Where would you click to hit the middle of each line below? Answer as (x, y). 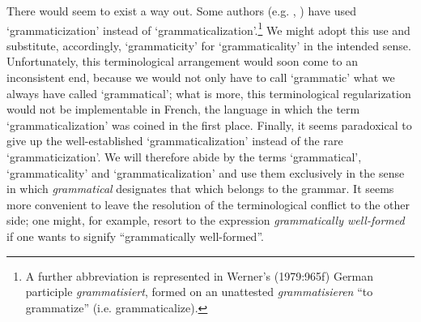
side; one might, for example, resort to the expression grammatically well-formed (206, 220)
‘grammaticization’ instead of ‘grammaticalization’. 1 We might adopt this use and (208, 28)
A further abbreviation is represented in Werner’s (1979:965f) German (200, 275)
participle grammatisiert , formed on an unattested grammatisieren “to (199, 292)
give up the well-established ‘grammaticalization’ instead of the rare (175, 141)
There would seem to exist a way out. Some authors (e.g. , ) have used (182, 11)
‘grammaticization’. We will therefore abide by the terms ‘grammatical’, (184, 157)
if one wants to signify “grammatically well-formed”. (135, 236)
